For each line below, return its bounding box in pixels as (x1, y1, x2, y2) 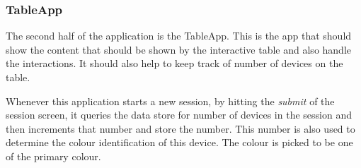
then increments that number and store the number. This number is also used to (6, 121, 355, 136)
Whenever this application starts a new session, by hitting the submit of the (6, 93, 335, 108)
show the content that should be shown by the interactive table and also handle (6, 42, 352, 56)
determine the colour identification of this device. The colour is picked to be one (6, 135, 353, 150)
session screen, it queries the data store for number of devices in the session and (6, 107, 352, 122)
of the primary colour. (6, 148, 101, 163)
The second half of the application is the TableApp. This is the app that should (6, 28, 352, 43)
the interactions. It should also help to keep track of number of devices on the (6, 56, 343, 71)
